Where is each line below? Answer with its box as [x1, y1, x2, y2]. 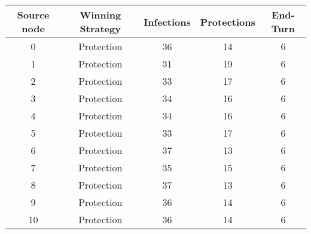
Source [17, 8, 50, 21]
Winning [80, 8, 121, 21]
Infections [144, 14, 191, 29]
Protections [200, 14, 255, 29]
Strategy [80, 21, 121, 35]
